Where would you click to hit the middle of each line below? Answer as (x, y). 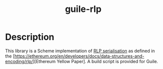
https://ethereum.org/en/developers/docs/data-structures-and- (80, 56)
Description (30, 37)
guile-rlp (83, 9)
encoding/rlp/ (19, 61)
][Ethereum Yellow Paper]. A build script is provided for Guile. (96, 61)
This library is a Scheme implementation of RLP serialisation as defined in (80, 51)
